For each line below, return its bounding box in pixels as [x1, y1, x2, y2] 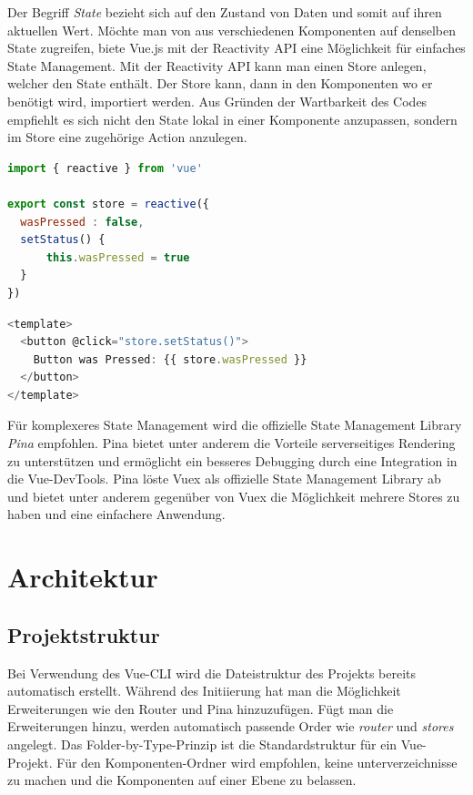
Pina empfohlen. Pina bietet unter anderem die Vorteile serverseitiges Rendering [7, 433, 456, 453]
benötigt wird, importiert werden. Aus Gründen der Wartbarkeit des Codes [7, 91, 428, 110]
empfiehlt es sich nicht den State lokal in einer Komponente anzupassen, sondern [7, 109, 458, 128]
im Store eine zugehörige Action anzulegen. [7, 127, 247, 147]
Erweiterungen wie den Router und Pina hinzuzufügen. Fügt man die [7, 698, 394, 718]
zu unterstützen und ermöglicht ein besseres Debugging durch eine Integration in [7, 451, 458, 470]
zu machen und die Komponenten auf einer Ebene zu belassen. [7, 770, 357, 790]
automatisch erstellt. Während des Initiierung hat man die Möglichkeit [7, 681, 401, 700]
